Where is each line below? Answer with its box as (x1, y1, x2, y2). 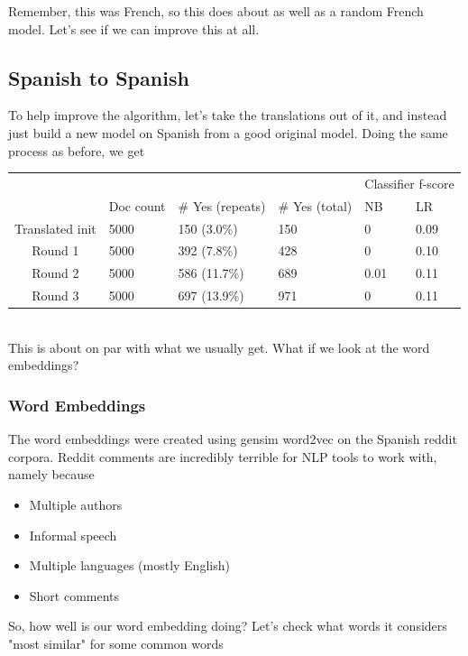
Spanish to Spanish (8, 63, 189, 91)
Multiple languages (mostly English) (29, 556, 230, 575)
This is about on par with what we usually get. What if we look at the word (8, 337, 430, 356)
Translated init (14, 218, 96, 237)
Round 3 (32, 286, 79, 305)
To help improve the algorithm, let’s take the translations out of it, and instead (8, 106, 447, 125)
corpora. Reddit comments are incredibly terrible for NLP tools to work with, (8, 447, 437, 466)
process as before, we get (8, 141, 145, 160)
